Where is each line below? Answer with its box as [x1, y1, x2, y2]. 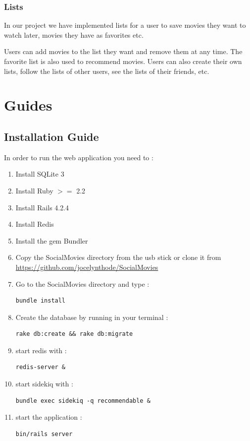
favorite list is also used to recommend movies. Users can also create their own [4, 56, 242, 66]
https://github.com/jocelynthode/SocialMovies [15, 261, 158, 272]
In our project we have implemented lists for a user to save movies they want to [4, 20, 246, 30]
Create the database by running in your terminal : [15, 312, 168, 322]
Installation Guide [4, 128, 99, 144]
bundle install [15, 297, 66, 305]
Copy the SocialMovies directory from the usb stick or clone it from [15, 252, 221, 262]
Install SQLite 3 [15, 169, 64, 179]
